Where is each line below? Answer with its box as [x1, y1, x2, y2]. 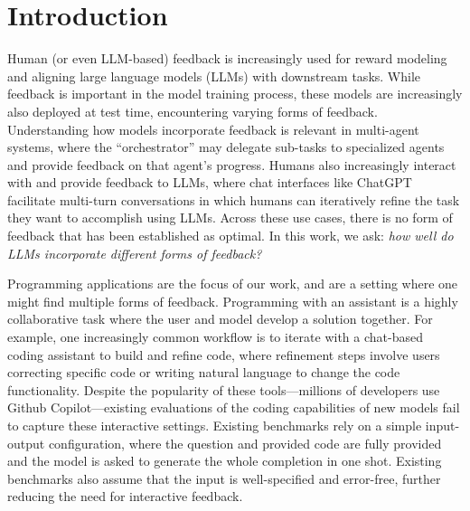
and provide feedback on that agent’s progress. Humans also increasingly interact [7, 155, 456, 174]
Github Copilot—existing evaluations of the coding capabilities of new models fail [7, 398, 460, 417]
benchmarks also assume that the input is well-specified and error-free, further [7, 468, 441, 487]
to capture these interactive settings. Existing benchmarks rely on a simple [7, 416, 422, 434]
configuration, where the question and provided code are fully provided [48, 433, 442, 452]
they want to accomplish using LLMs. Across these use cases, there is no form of [7, 208, 453, 227]
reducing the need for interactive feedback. [7, 487, 243, 506]
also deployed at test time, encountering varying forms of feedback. [7, 101, 378, 120]
